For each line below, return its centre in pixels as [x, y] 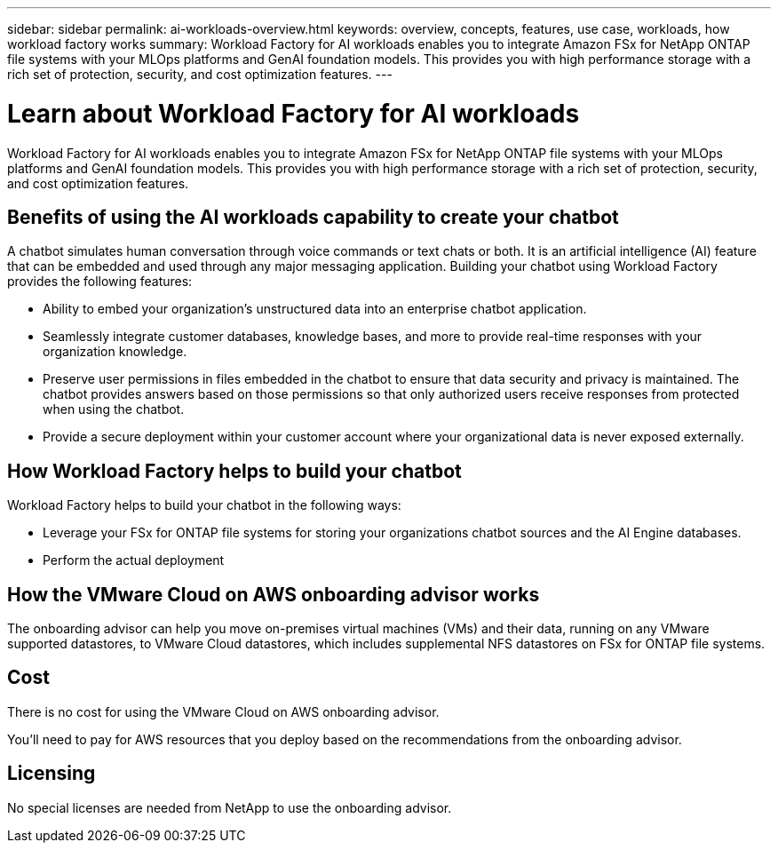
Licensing [52, 774]
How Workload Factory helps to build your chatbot [234, 471]
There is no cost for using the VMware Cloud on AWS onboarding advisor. [223, 711]
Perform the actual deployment [134, 560]
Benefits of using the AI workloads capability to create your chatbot [313, 217]
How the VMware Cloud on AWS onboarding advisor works [274, 594]
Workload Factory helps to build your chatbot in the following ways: [204, 505]
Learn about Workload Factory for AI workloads [294, 113]
